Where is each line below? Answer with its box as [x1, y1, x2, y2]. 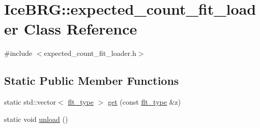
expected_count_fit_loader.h [44, 48, 136, 58]
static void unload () [4, 113, 68, 124]
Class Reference [23, 18, 137, 39]
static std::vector [4, 97, 56, 107]
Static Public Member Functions [4, 73, 179, 88]
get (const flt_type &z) [107, 97, 181, 107]
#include [4, 48, 33, 58]
